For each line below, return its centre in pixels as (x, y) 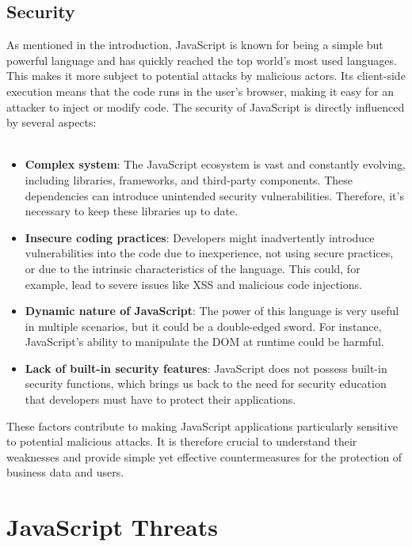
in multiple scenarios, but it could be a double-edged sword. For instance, (203, 326)
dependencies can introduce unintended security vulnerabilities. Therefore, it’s (214, 195)
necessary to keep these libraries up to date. (132, 211)
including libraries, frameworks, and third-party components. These (189, 179)
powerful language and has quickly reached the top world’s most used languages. (202, 60)
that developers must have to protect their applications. (160, 399)
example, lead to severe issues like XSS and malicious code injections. (193, 284)
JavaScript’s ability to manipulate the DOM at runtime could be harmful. (204, 342)
